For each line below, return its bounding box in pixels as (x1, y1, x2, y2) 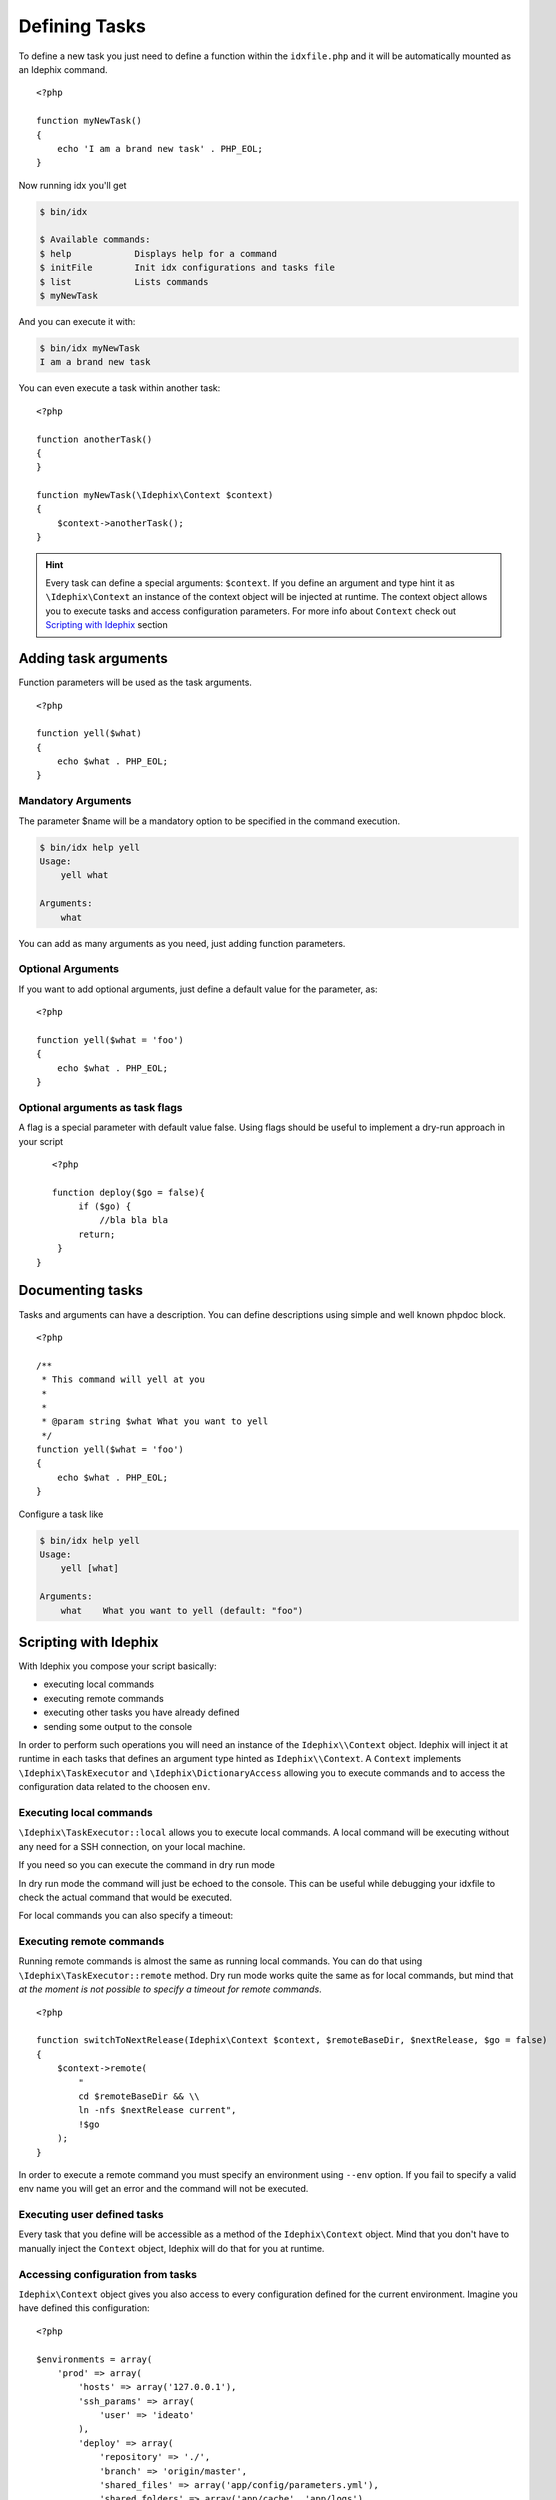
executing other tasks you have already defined (43, 1706, 240, 1719)
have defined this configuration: (18, 2302, 150, 2314)
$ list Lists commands (39, 276, 209, 287)
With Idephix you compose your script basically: (18, 1660, 217, 1672)
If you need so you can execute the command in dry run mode (18, 1859, 275, 1871)
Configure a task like (18, 1508, 104, 1520)
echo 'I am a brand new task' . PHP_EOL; (56, 143, 264, 154)
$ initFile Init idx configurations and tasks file (39, 262, 335, 274)
